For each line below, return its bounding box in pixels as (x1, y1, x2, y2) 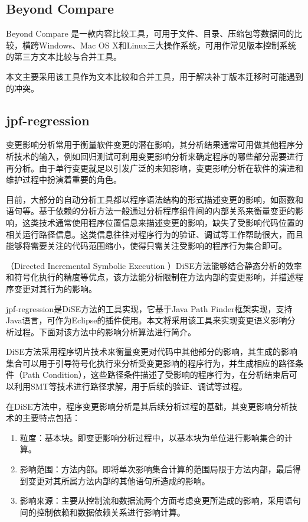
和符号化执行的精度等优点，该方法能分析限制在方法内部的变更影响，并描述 (6, 271, 295, 283)
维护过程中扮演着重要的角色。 (6, 173, 122, 186)
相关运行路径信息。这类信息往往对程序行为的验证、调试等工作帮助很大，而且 (6, 228, 303, 240)
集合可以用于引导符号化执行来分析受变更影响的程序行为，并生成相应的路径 (6, 356, 295, 369)
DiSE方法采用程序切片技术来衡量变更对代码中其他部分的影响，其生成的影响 (6, 345, 297, 358)
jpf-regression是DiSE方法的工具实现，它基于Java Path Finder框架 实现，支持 (6, 302, 293, 315)
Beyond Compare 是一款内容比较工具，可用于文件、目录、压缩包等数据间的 (6, 27, 294, 40)
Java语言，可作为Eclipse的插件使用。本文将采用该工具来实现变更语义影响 (6, 314, 287, 326)
